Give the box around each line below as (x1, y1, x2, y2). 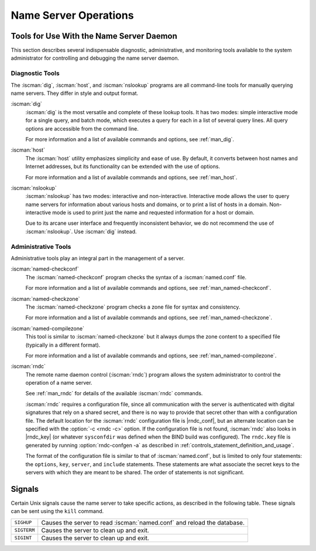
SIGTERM (14, 527, 35, 533)
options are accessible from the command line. (25, 125, 139, 132)
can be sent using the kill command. (11, 508, 104, 515)
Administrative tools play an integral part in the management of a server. (11, 255, 185, 262)
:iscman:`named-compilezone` (11, 325, 85, 332)
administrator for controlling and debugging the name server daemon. (11, 54, 180, 61)
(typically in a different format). (25, 341, 101, 348)
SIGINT (14, 535, 32, 541)
